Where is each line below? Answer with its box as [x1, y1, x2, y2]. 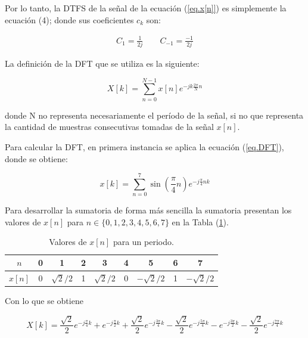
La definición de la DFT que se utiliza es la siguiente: [5, 57, 200, 70]
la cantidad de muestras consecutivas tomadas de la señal [5, 120, 214, 133]
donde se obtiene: [5, 152, 68, 165]
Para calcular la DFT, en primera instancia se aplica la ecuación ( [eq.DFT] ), [5, 140, 284, 153]
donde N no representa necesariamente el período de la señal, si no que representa [5, 108, 304, 121]
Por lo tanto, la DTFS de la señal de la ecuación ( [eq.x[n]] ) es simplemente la [5, 2, 287, 14]
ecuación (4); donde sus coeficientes [5, 13, 134, 26]
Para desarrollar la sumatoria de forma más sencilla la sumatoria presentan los [5, 204, 292, 216]
